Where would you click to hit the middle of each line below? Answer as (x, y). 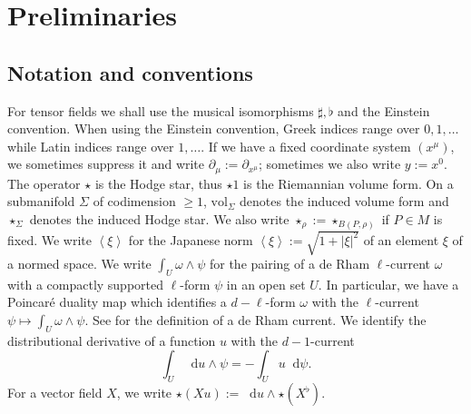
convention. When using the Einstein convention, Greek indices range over (214, 128)
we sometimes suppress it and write (106, 164)
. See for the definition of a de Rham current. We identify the (255, 320)
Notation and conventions (130, 72)
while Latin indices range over (91, 146)
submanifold (41, 201)
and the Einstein (384, 110)
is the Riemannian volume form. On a (348, 183)
